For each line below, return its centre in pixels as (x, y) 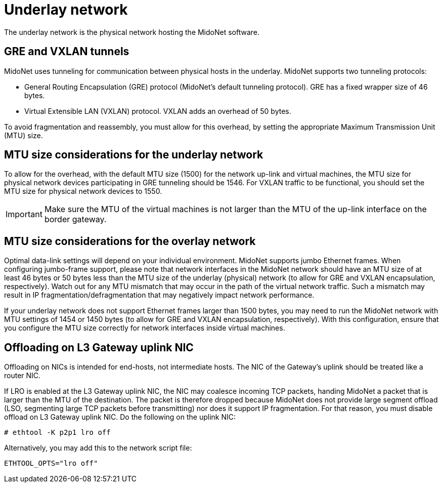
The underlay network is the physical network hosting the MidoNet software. (132, 32)
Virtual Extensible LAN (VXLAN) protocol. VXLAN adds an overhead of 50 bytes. (158, 111)
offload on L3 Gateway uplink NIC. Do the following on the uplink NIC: (120, 417)
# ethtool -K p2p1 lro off (57, 433)
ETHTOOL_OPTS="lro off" (51, 463)
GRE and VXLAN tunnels (67, 52)
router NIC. (23, 376)
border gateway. (75, 219)
